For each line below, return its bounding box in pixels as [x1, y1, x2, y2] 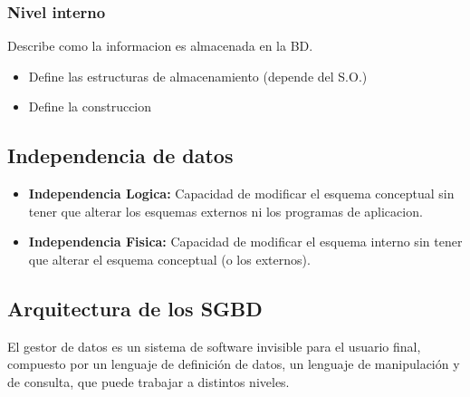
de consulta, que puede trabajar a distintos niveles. [7, 372, 290, 391]
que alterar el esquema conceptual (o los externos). [28, 249, 311, 268]
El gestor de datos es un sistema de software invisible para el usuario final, [7, 336, 421, 355]
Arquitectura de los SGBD [7, 294, 263, 322]
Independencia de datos [7, 141, 234, 169]
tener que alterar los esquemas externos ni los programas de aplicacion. [28, 201, 423, 220]
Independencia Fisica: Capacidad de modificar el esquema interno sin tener [28, 232, 463, 251]
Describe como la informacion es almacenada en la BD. [7, 36, 313, 55]
